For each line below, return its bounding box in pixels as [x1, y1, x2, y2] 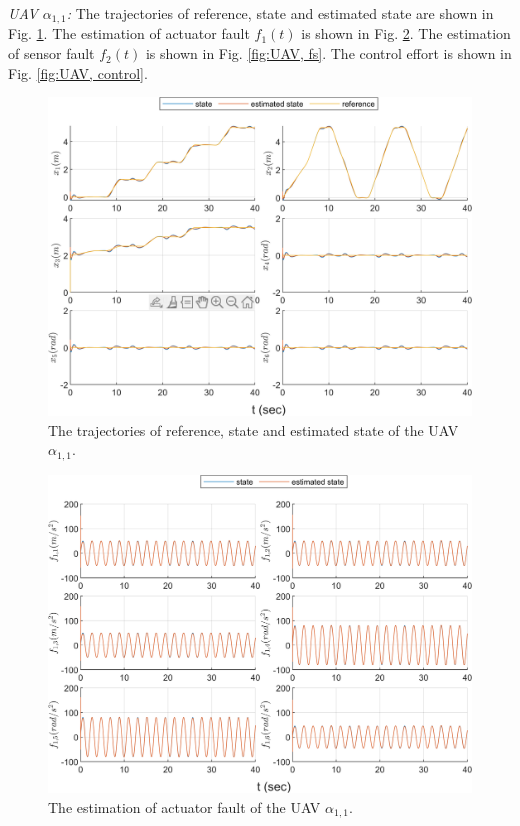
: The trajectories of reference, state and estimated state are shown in [66, 3, 494, 23]
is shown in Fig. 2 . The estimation [301, 23, 511, 44]
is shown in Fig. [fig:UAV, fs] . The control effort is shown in [145, 43, 512, 64]
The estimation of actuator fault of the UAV [48, 796, 321, 817]
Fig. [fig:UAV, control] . [8, 62, 148, 83]
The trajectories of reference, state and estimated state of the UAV [48, 419, 459, 440]
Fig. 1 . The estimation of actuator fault [8, 23, 250, 44]
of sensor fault [8, 43, 95, 64]
